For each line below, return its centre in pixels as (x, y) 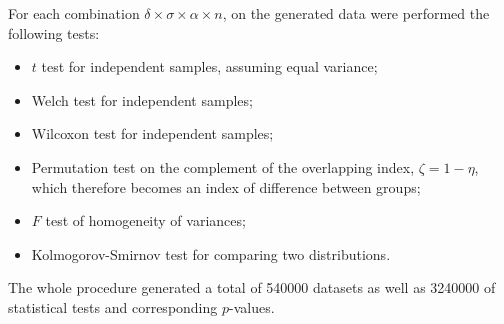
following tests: (54, 32)
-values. (252, 306)
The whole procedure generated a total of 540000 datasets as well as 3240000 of (252, 287)
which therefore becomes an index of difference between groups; (226, 186)
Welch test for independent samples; (142, 99)
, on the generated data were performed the (356, 13)
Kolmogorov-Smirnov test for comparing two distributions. (211, 253)
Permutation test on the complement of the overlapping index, (223, 166)
